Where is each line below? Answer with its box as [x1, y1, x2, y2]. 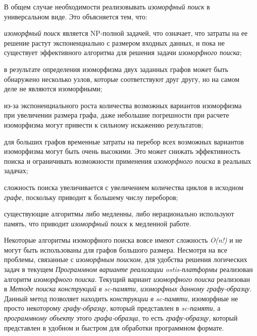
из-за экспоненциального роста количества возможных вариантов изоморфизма [4, 100, 242, 110]
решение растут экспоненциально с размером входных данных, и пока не [4, 37, 225, 48]
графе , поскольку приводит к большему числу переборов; [4, 192, 178, 202]
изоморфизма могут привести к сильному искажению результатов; [4, 119, 204, 130]
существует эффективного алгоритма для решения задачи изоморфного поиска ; [4, 47, 242, 58]
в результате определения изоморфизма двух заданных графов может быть [4, 64, 228, 74]
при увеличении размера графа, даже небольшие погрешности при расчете [4, 110, 229, 120]
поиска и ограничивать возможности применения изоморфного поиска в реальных [4, 155, 252, 166]
